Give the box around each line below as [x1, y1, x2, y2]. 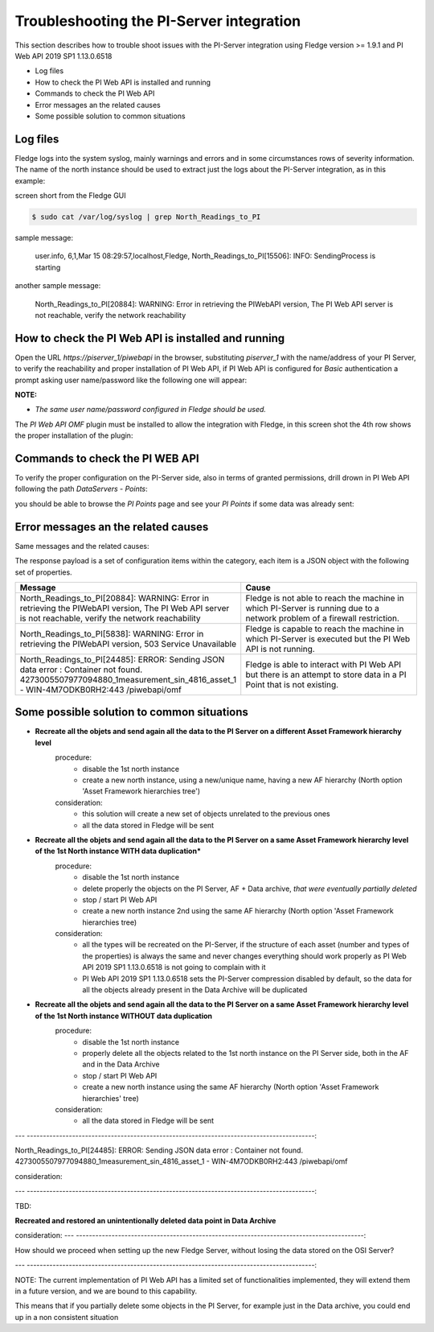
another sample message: [14, 281, 101, 291]
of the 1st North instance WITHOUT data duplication [35, 1011, 213, 1021]
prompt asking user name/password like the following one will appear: [14, 375, 248, 385]
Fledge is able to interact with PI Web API [245, 658, 402, 670]
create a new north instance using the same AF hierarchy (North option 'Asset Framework [82, 1083, 379, 1092]
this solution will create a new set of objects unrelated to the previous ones [82, 809, 330, 819]
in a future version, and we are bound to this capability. [14, 1286, 198, 1296]
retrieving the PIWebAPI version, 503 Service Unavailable [19, 638, 237, 650]
